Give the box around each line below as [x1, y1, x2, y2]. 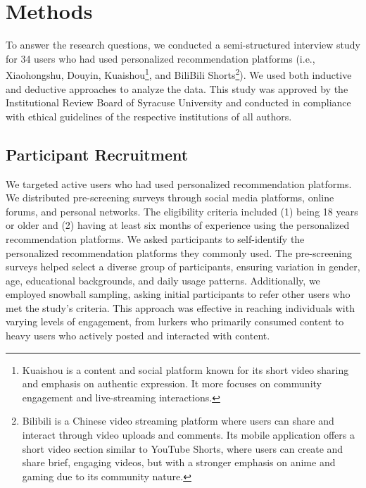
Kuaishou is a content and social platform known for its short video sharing [22, 362, 349, 377]
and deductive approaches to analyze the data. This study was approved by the [6, 81, 348, 96]
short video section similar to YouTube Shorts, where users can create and [22, 441, 343, 456]
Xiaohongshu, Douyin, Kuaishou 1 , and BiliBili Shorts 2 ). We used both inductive [6, 65, 352, 82]
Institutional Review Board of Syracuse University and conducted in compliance [6, 95, 351, 110]
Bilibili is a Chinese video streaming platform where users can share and [22, 413, 334, 428]
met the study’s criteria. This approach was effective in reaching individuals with [6, 300, 355, 315]
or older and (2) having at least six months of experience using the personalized [6, 218, 350, 232]
